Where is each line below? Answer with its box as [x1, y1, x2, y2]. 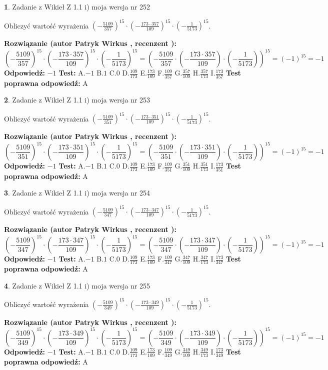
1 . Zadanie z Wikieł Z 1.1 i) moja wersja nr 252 [4, 1, 150, 11]
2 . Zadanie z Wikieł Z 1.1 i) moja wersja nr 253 [4, 94, 150, 105]
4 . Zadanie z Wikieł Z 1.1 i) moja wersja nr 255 [4, 280, 150, 290]
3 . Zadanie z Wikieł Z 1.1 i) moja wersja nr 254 [4, 187, 150, 198]
